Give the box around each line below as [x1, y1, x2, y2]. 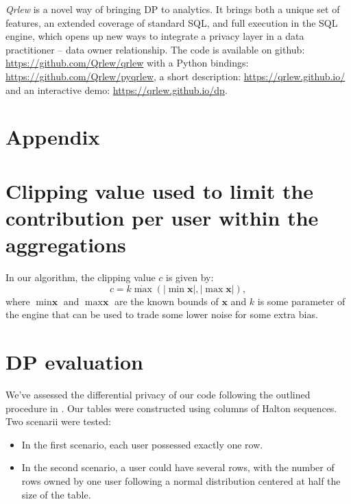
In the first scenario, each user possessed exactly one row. [21, 437, 263, 451]
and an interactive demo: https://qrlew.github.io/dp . [5, 82, 228, 97]
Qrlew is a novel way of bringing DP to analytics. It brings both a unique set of [5, 2, 340, 16]
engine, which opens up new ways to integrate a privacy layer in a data [5, 29, 304, 43]
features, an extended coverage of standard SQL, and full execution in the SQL [5, 15, 338, 29]
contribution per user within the [5, 203, 319, 231]
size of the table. [21, 487, 91, 501]
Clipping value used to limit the [5, 176, 314, 204]
